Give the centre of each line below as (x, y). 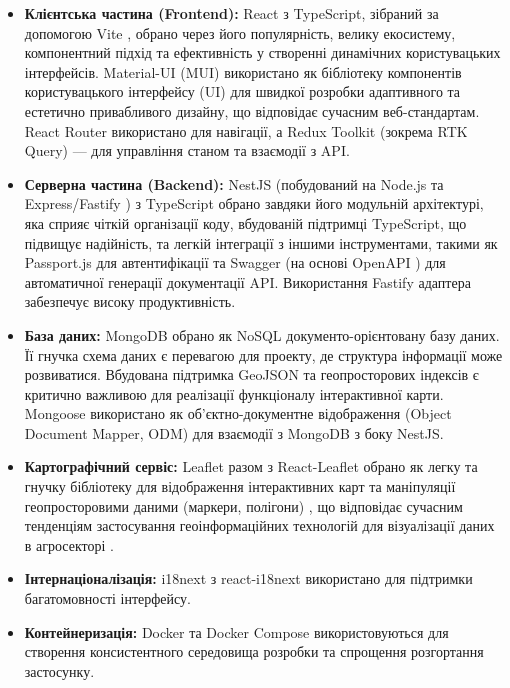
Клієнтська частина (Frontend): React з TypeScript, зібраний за (231, 13)
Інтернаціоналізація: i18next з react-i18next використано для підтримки (248, 578)
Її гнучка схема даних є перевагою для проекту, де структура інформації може (263, 354)
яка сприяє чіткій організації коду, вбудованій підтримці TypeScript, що (245, 222)
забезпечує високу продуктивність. (130, 301)
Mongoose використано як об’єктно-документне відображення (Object (238, 413)
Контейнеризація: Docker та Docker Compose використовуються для (236, 631)
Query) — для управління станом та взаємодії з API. (187, 150)
